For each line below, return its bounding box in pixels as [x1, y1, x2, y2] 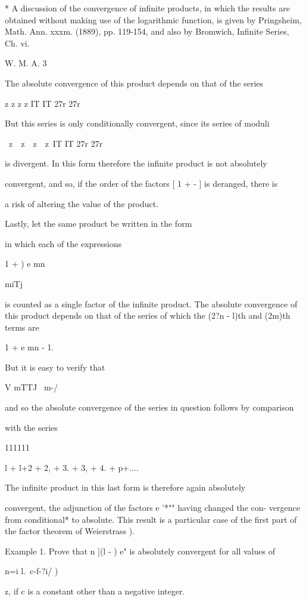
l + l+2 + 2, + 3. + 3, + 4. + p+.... [5, 461, 139, 473]
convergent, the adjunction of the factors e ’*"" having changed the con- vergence [5, 501, 300, 514]
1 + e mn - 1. [5, 341, 54, 353]
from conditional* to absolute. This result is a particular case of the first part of [5, 513, 297, 525]
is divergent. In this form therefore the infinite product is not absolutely [5, 157, 267, 169]
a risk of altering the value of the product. [5, 197, 159, 209]
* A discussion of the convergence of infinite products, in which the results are [5, 2, 290, 14]
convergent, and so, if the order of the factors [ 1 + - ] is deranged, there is [5, 177, 278, 189]
